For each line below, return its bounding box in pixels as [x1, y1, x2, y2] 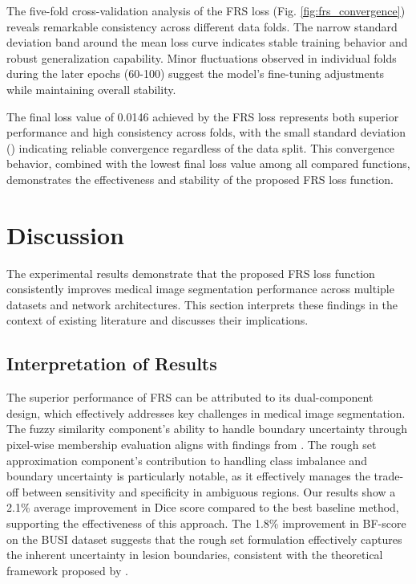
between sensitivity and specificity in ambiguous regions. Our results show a [22, 483, 396, 500]
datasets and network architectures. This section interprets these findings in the [6, 296, 398, 312]
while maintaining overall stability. [6, 80, 176, 97]
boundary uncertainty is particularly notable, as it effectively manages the [6, 468, 370, 484]
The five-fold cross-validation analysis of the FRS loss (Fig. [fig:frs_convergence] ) [6, 2, 406, 18]
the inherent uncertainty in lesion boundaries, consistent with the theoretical [6, 546, 383, 563]
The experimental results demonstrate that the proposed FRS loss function [6, 264, 375, 281]
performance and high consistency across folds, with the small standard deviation [6, 124, 406, 141]
